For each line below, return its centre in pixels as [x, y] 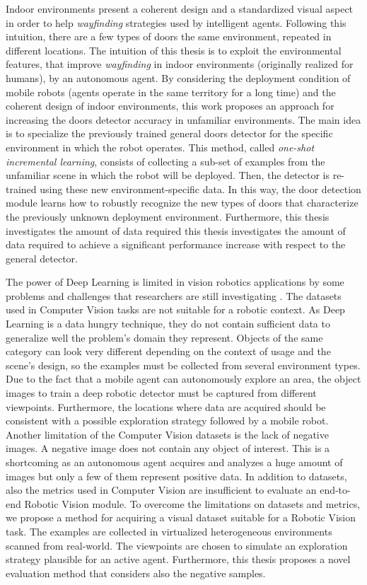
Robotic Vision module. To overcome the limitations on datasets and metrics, [192, 503]
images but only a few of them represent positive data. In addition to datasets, [176, 476]
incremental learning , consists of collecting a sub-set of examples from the [165, 161]
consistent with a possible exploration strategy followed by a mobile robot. [167, 421]
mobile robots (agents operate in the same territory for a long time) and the [171, 92]
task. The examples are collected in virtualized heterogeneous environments [169, 531]
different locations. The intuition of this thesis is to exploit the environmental [174, 50]
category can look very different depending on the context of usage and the [168, 351]
